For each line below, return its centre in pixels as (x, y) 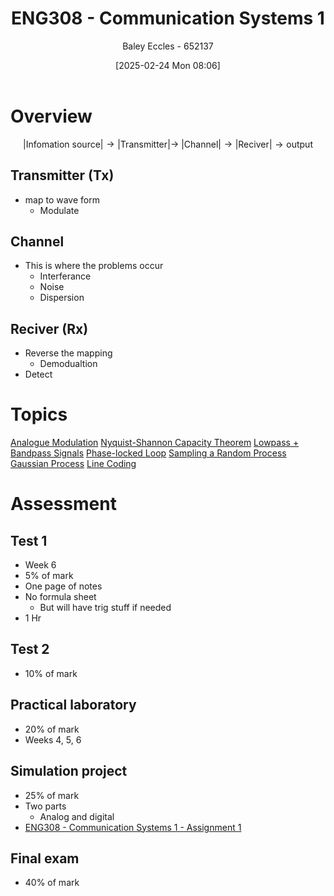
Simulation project (69, 771)
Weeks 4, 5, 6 (53, 739)
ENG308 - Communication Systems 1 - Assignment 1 (133, 827)
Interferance (65, 276)
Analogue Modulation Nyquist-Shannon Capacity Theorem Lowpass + (155, 443)
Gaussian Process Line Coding (73, 464)
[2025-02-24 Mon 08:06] (168, 65)
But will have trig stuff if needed (105, 608)
